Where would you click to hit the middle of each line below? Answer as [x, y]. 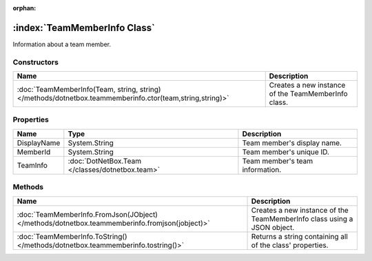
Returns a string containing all [299, 236]
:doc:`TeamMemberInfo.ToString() [72, 236]
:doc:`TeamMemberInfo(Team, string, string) [89, 90]
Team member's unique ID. [286, 152]
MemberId [34, 152]
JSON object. [273, 227]
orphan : [24, 8]
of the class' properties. [290, 245]
